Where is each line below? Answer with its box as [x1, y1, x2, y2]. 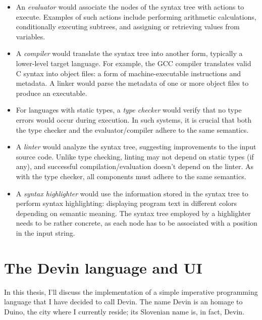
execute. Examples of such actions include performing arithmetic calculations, [16, 11, 256, 22]
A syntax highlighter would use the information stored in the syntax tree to [16, 188, 248, 198]
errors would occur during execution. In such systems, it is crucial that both [16, 114, 251, 125]
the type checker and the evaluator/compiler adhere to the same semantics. [16, 124, 249, 135]
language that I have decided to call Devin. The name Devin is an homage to [4, 296, 243, 307]
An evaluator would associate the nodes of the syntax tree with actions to [16, 2, 244, 12]
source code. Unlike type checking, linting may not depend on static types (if [16, 151, 254, 162]
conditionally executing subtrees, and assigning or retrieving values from [16, 21, 240, 32]
